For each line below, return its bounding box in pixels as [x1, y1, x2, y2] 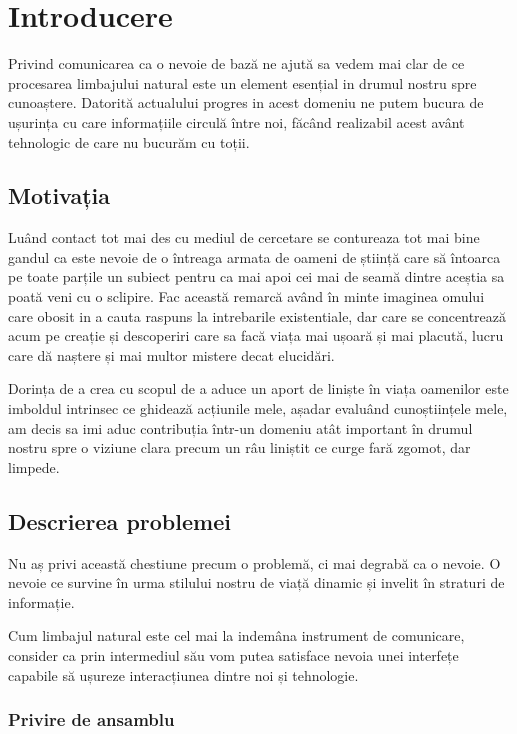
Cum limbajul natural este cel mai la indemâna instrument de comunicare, [8, 625, 465, 646]
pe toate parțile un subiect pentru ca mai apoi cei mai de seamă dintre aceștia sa [8, 266, 505, 287]
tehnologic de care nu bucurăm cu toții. [8, 131, 250, 152]
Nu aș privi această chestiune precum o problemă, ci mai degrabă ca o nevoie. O [8, 552, 501, 573]
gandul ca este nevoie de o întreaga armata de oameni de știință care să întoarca [8, 246, 501, 267]
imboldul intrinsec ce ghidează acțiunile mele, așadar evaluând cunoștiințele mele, [8, 398, 508, 419]
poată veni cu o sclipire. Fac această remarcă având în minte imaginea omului [8, 286, 485, 307]
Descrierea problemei [8, 505, 231, 536]
